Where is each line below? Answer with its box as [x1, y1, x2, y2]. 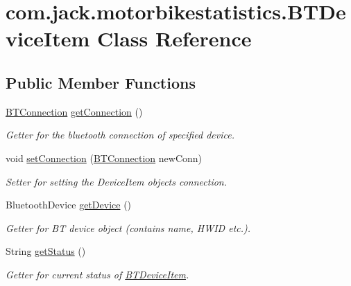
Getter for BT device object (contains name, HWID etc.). [6, 220, 251, 235]
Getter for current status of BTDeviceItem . [6, 267, 189, 281]
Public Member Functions [6, 71, 196, 93]
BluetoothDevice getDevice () [6, 197, 132, 212]
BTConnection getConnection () [6, 104, 143, 118]
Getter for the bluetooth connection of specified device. [6, 127, 235, 142]
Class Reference [97, 24, 252, 53]
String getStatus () [6, 244, 86, 258]
